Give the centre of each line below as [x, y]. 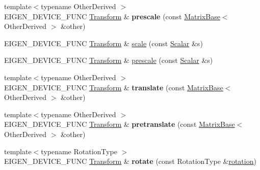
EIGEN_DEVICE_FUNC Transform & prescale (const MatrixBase [112, 16]
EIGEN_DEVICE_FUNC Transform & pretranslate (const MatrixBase [120, 124]
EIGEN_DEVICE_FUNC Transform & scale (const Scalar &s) [103, 43]
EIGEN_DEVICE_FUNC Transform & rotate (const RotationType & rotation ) [130, 161]
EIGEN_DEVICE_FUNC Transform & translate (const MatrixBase [114, 87]
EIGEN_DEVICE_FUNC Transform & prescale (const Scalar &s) [109, 60]
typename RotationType [79, 151]
